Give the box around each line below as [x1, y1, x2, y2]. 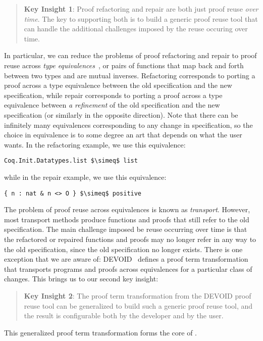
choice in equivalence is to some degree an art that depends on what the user [4, 129, 242, 140]
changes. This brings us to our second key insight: [4, 273, 159, 284]
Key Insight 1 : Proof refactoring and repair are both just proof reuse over [24, 4, 258, 14]
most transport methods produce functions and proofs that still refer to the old [4, 214, 249, 224]
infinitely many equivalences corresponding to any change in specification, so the [4, 119, 253, 130]
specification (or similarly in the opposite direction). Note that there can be [4, 109, 238, 120]
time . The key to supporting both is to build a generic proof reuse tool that [24, 13, 258, 24]
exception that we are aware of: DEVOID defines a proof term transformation [4, 254, 248, 264]
